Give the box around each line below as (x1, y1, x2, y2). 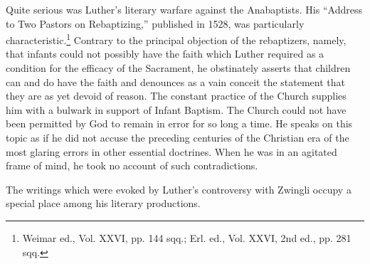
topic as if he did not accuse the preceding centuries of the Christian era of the (6, 130, 349, 144)
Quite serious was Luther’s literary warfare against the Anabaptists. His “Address (6, 2, 362, 16)
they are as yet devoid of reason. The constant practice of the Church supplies (6, 88, 347, 103)
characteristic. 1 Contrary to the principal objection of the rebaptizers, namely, (6, 31, 347, 47)
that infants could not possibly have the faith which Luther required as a (6, 46, 324, 61)
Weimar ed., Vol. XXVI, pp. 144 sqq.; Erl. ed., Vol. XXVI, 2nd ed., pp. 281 (22, 230, 351, 245)
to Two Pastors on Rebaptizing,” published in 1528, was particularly (6, 16, 305, 31)
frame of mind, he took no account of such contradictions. (6, 158, 258, 173)
